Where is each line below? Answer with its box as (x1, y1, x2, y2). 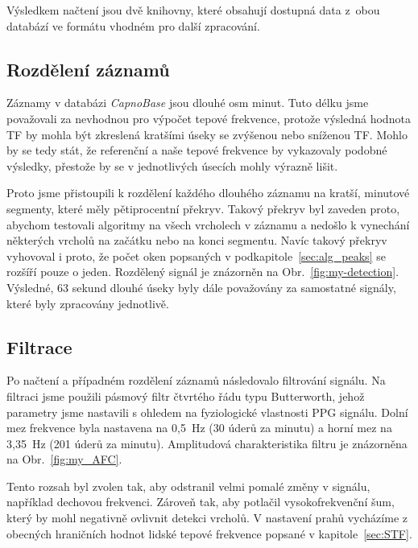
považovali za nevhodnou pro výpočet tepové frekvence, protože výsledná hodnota (6, 109, 411, 126)
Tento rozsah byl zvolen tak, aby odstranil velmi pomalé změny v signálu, (6, 477, 370, 494)
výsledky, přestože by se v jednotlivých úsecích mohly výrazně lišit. (6, 157, 338, 174)
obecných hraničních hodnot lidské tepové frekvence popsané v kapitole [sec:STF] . (6, 525, 412, 542)
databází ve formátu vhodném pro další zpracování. (6, 17, 260, 34)
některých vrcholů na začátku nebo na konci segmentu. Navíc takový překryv (6, 232, 387, 249)
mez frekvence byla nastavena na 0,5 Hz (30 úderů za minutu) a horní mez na (6, 419, 392, 436)
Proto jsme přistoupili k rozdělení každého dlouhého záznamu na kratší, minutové (6, 184, 410, 201)
